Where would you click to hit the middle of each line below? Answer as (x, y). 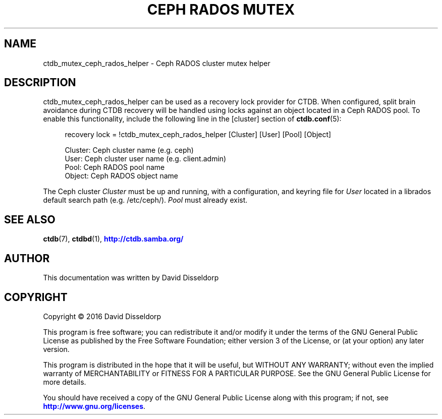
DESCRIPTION (40, 83)
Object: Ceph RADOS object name (121, 176)
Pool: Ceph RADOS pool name (115, 167)
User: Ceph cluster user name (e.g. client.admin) (146, 159)
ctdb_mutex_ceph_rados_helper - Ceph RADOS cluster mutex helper (157, 63)
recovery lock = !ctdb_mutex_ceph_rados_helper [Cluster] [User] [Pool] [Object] (198, 135)
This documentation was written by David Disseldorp (131, 278)
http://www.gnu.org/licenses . (94, 406)
